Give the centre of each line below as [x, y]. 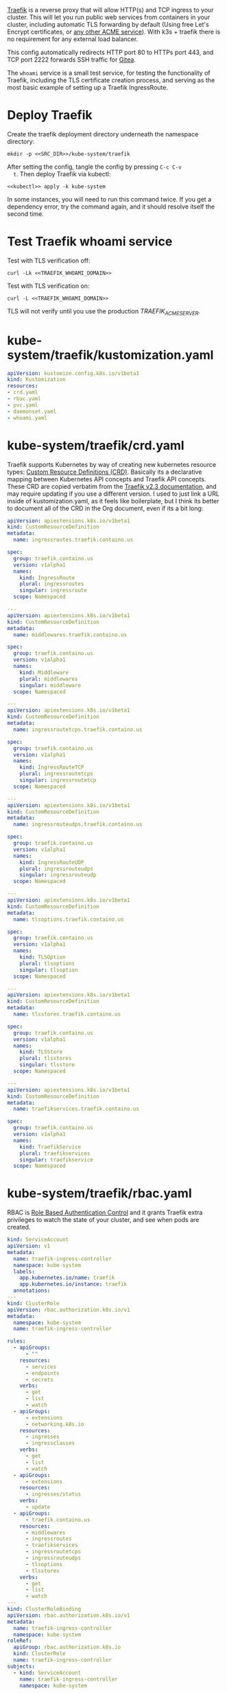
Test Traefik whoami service [90, 242]
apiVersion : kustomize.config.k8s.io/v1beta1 [73, 373]
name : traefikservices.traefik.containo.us [76, 1109]
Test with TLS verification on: [48, 286]
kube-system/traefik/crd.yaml [96, 445]
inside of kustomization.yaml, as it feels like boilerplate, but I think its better [113, 501]
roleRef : [20, 1641]
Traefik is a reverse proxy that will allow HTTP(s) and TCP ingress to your [110, 10]
